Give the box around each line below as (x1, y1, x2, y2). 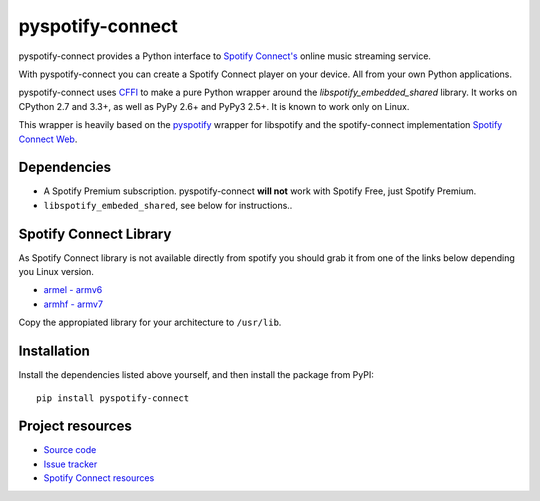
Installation (18, 343, 90, 360)
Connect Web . (18, 133, 78, 145)
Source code (43, 444, 97, 456)
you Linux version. (18, 266, 95, 278)
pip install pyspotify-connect (36, 392, 190, 404)
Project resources (18, 418, 132, 435)
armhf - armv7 (43, 298, 104, 310)
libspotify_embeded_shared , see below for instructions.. (43, 199, 293, 211)
